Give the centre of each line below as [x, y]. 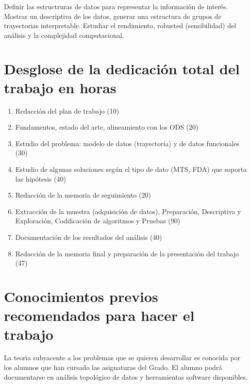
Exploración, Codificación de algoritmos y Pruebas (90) [98, 221]
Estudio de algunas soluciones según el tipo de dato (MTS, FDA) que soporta [131, 169]
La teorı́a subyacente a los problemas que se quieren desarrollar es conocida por [122, 358]
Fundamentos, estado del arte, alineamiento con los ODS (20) [107, 127]
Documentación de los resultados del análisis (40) [89, 237]
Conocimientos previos [81, 296]
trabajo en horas [60, 87]
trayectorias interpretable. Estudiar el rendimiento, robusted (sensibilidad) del [120, 25]
